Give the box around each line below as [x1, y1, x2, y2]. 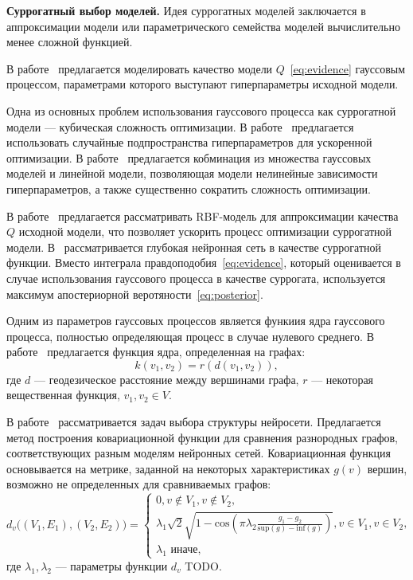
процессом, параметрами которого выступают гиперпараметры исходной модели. [6, 76, 399, 92]
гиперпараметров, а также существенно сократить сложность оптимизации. [6, 180, 371, 197]
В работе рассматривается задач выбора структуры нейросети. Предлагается [6, 413, 381, 430]
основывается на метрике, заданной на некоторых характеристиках [6, 460, 330, 476]
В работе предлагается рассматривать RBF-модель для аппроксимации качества [6, 207, 399, 224]
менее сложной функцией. [6, 33, 133, 50]
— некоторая [311, 370, 374, 387]
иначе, [170, 543, 201, 555]
